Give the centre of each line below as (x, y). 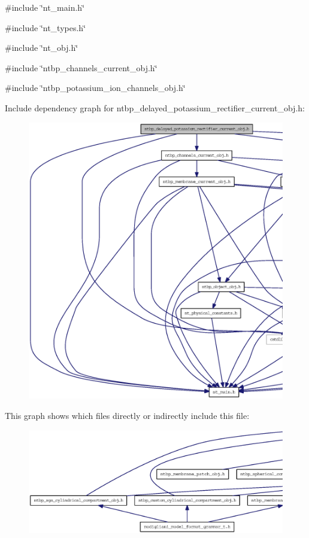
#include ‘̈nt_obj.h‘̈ (42, 48)
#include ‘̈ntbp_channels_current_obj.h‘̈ (81, 67)
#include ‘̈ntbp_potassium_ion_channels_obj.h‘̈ (95, 88)
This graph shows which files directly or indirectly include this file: (127, 416)
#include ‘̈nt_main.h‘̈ (45, 7)
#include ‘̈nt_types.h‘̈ (46, 27)
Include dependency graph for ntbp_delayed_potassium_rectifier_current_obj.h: (155, 107)
